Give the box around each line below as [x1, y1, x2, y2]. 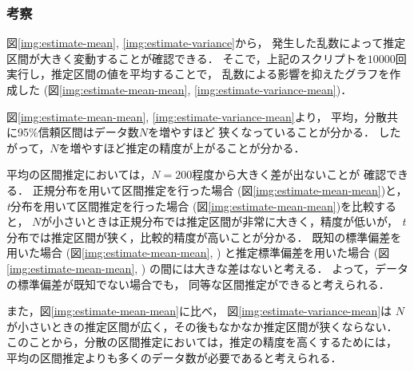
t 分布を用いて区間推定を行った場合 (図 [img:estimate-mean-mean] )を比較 [6, 197, 375, 214]
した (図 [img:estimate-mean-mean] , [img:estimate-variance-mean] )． [17, 81, 352, 97]
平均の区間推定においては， [6, 166, 152, 183]
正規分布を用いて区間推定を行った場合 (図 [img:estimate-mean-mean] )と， [32, 181, 408, 198]
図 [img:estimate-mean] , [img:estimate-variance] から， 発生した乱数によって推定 [6, 34, 406, 51]
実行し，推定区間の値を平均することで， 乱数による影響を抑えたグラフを [6, 65, 390, 82]
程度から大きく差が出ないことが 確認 [192, 166, 386, 183]
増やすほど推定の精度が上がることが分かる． [70, 139, 305, 156]
